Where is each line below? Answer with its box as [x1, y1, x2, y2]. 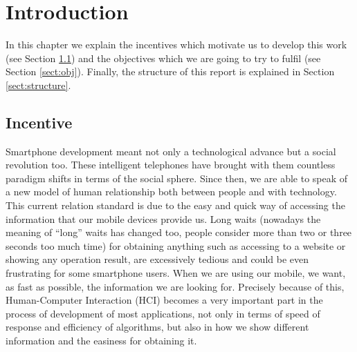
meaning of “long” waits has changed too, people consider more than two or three [6, 225, 352, 239]
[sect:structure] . [6, 77, 71, 92]
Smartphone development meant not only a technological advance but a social [6, 144, 336, 158]
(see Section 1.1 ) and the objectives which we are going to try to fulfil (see [6, 50, 321, 65]
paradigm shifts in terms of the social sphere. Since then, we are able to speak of [6, 170, 348, 185]
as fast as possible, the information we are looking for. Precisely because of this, [6, 279, 345, 293]
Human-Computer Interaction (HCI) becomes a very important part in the [6, 293, 323, 307]
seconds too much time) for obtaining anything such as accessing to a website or [6, 238, 346, 253]
